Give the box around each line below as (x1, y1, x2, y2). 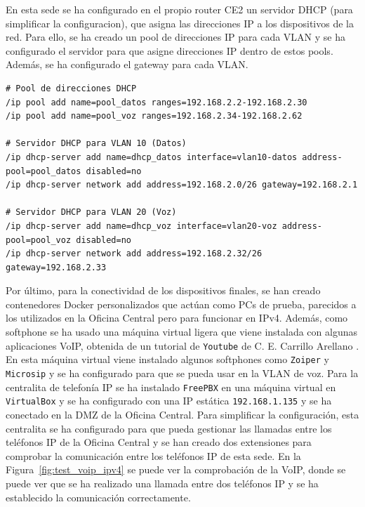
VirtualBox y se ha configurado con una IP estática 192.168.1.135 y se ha (6, 393, 332, 408)
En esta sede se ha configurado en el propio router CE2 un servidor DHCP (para (6, 2, 353, 16)
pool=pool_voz (6, 235, 72, 245)
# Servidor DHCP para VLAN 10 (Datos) (6, 138, 187, 149)
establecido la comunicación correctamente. (6, 489, 191, 504)
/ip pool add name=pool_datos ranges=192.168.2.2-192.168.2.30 (6, 97, 307, 107)
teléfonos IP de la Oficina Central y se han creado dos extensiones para (6, 435, 312, 449)
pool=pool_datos (6, 166, 81, 176)
